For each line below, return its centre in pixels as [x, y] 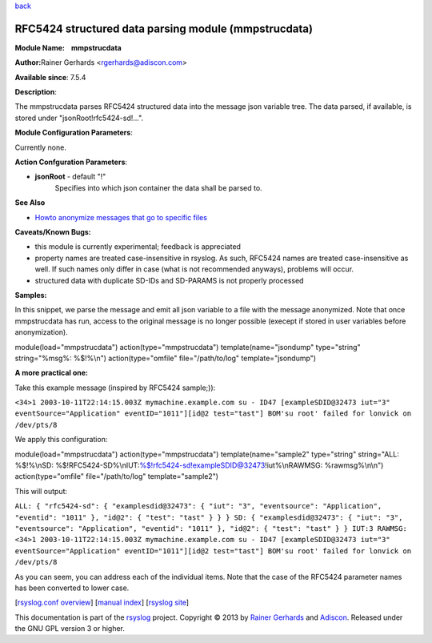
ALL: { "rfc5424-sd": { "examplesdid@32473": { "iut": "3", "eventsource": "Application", [198, 506]
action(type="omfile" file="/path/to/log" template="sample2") [117, 476]
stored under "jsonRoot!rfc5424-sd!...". [79, 118]
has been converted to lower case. [72, 588]
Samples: [31, 295]
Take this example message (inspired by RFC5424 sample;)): [115, 388]
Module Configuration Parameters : [74, 133]
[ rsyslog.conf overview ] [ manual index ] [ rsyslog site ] [102, 603]
